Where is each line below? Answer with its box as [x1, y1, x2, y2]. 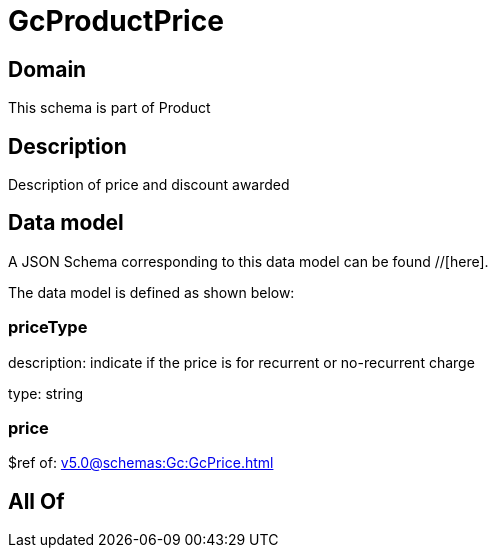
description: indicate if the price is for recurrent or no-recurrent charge [8, 353, 475, 371]
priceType [8, 317, 88, 338]
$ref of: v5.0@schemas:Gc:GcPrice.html [8, 454, 274, 472]
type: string [8, 384, 84, 402]
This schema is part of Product [8, 99, 211, 117]
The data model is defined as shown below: [8, 283, 295, 301]
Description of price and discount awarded [8, 176, 290, 194]
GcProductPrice [8, 4, 224, 38]
